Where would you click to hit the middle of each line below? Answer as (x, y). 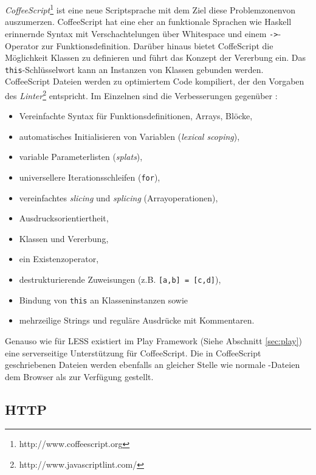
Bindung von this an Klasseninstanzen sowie (104, 300)
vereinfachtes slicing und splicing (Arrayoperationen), (118, 197)
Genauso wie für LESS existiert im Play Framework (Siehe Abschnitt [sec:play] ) (154, 340)
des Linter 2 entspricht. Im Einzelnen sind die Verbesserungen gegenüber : (141, 94)
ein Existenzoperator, (59, 259)
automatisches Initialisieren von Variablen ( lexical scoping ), (129, 136)
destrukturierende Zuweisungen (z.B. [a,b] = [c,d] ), (120, 279)
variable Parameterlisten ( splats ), (81, 157)
